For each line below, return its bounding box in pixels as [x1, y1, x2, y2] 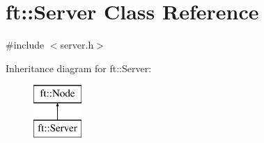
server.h [60, 37, 94, 52]
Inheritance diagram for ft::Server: [6, 60, 152, 75]
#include [6, 37, 45, 52]
